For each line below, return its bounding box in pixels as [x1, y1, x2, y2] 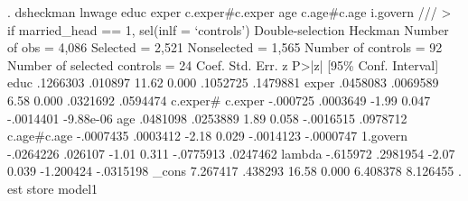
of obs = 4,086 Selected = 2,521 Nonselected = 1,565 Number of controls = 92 [7, 38, 443, 57]
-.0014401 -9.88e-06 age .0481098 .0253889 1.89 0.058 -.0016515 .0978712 [7, 108, 407, 127]
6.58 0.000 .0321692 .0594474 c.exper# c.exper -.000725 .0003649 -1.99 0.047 [7, 90, 431, 109]
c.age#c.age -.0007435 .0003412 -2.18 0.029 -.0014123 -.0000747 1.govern [7, 126, 407, 145]
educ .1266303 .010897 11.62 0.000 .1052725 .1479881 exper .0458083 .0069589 [7, 73, 439, 92]
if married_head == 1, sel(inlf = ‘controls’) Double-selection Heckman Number [7, 20, 449, 39]
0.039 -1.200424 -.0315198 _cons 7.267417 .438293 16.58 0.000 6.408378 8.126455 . [7, 161, 462, 180]
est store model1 [7, 178, 98, 197]
